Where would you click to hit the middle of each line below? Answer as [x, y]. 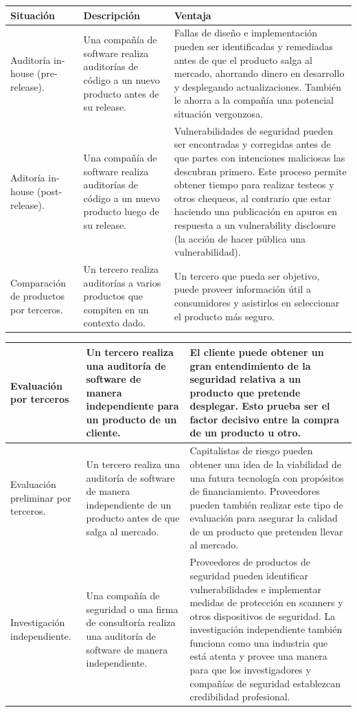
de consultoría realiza [131, 622]
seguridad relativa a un [245, 379]
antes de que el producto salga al [243, 59]
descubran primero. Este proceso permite [260, 171]
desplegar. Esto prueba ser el [260, 406]
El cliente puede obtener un [257, 352]
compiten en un [116, 309]
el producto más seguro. [224, 316]
